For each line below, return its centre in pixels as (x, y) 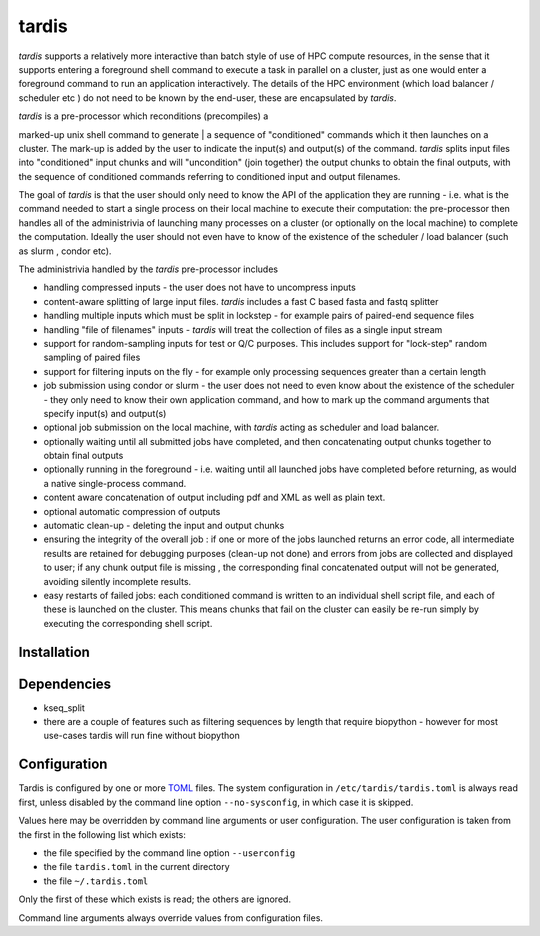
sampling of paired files (92, 357)
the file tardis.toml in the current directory (136, 867)
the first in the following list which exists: (102, 834)
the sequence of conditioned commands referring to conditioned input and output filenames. (209, 176)
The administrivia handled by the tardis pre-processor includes (148, 269)
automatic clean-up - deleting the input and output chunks (164, 526)
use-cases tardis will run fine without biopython (141, 736)
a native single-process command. (115, 483)
